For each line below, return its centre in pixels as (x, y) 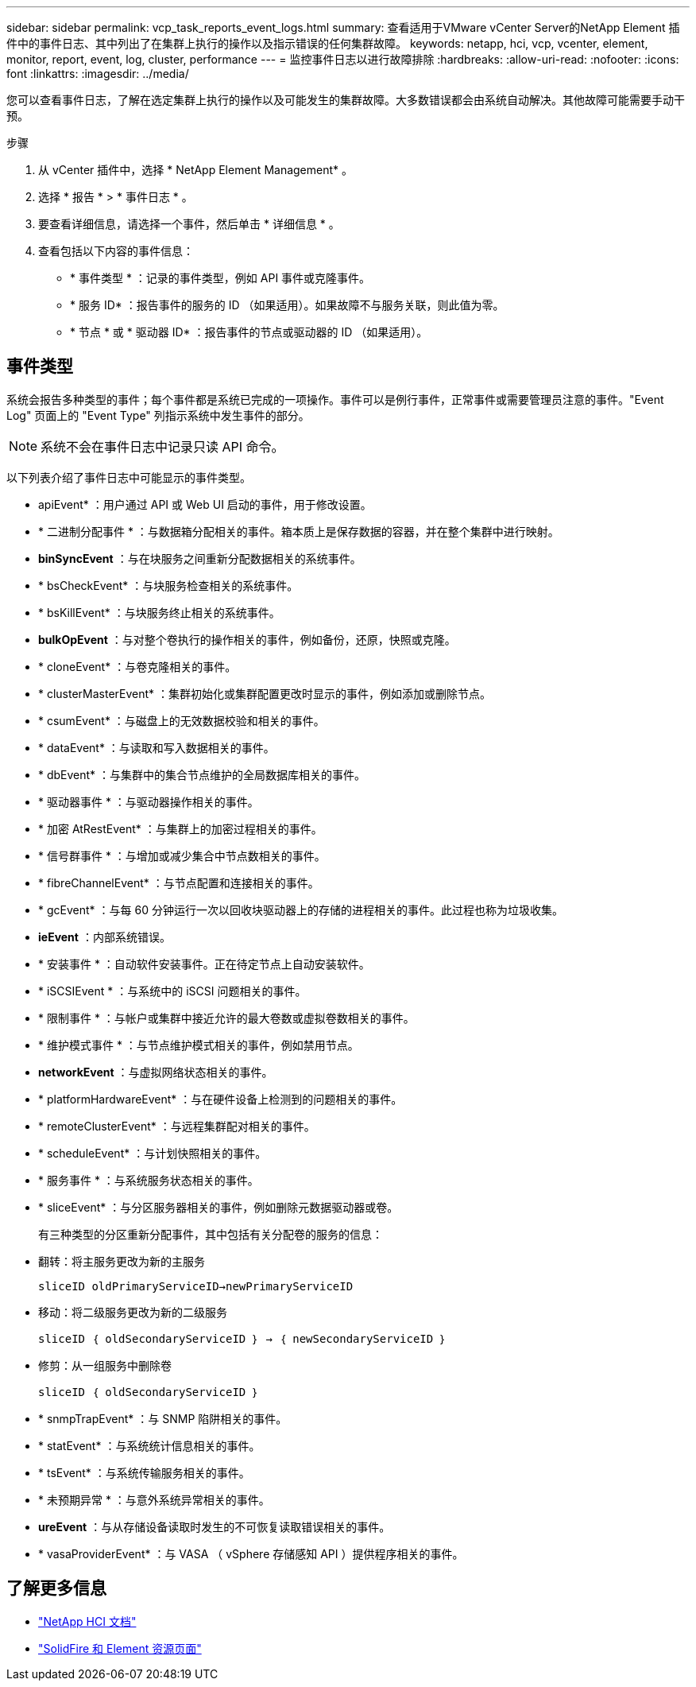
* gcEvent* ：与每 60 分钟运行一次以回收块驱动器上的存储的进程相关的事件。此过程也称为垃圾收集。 (301, 909)
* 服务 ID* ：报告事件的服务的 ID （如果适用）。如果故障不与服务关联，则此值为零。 (287, 305)
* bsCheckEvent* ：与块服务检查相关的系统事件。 (168, 585)
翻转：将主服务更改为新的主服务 (122, 1261)
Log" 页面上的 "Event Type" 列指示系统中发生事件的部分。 (158, 415)
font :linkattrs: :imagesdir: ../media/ (98, 74)
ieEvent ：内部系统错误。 (104, 937)
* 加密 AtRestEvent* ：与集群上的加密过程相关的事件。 (180, 828)
